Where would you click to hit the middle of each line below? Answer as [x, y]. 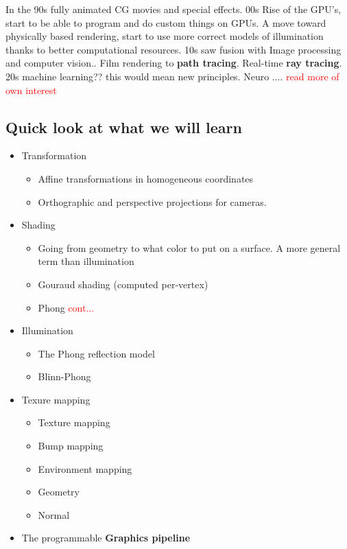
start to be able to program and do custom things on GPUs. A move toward [166, 22]
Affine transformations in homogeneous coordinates [146, 178]
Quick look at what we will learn [124, 127]
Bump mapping [71, 446]
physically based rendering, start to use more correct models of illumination [165, 36]
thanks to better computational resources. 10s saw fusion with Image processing [173, 49]
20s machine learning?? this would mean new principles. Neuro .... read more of [172, 76]
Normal [54, 514]
